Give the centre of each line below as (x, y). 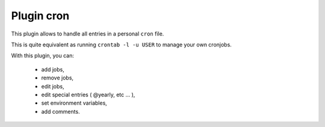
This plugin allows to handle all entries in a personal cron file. (88, 34)
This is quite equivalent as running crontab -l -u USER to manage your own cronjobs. (121, 45)
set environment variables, (74, 103)
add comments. (61, 111)
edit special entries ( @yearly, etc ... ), (88, 94)
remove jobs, (57, 78)
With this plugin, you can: (43, 56)
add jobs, (53, 69)
